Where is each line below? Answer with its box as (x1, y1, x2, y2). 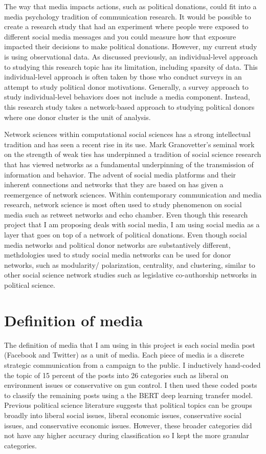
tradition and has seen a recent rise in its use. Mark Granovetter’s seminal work (4, 139, 255, 149)
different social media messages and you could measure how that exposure (4, 31, 236, 42)
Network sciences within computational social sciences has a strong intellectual (4, 129, 251, 140)
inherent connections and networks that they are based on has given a (4, 179, 224, 190)
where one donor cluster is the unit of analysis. (4, 111, 151, 122)
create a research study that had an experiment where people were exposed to (4, 21, 249, 32)
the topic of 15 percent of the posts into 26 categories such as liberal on (4, 369, 229, 380)
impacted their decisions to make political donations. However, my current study (4, 41, 257, 52)
